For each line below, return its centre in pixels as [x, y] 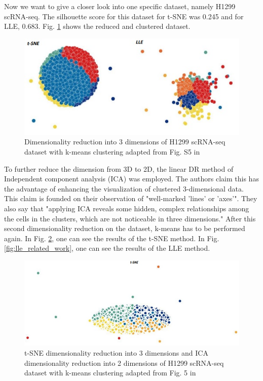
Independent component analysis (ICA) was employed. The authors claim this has [131, 179]
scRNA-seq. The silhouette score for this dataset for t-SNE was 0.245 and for [124, 16]
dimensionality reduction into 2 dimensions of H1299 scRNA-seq [124, 363]
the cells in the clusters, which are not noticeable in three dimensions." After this [130, 218]
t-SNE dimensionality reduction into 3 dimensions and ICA [116, 352]
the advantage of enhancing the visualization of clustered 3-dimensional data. [124, 188]
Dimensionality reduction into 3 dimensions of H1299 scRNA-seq [125, 142]
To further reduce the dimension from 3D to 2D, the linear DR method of [119, 168]
